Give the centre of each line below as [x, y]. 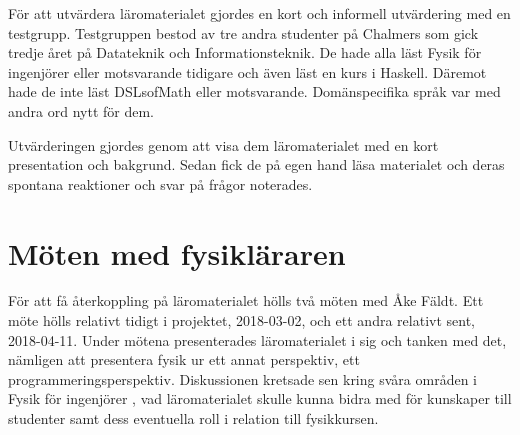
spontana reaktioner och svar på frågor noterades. [160, 183]
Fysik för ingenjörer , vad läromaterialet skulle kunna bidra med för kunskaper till [260, 398]
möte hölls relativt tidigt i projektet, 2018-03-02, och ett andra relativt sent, [241, 320]
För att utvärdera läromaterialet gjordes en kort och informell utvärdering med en [259, 13]
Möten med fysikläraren [177, 252]
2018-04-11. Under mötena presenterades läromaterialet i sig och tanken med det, [257, 339]
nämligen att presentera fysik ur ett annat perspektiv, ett [184, 359]
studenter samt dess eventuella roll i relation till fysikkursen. [193, 418]
